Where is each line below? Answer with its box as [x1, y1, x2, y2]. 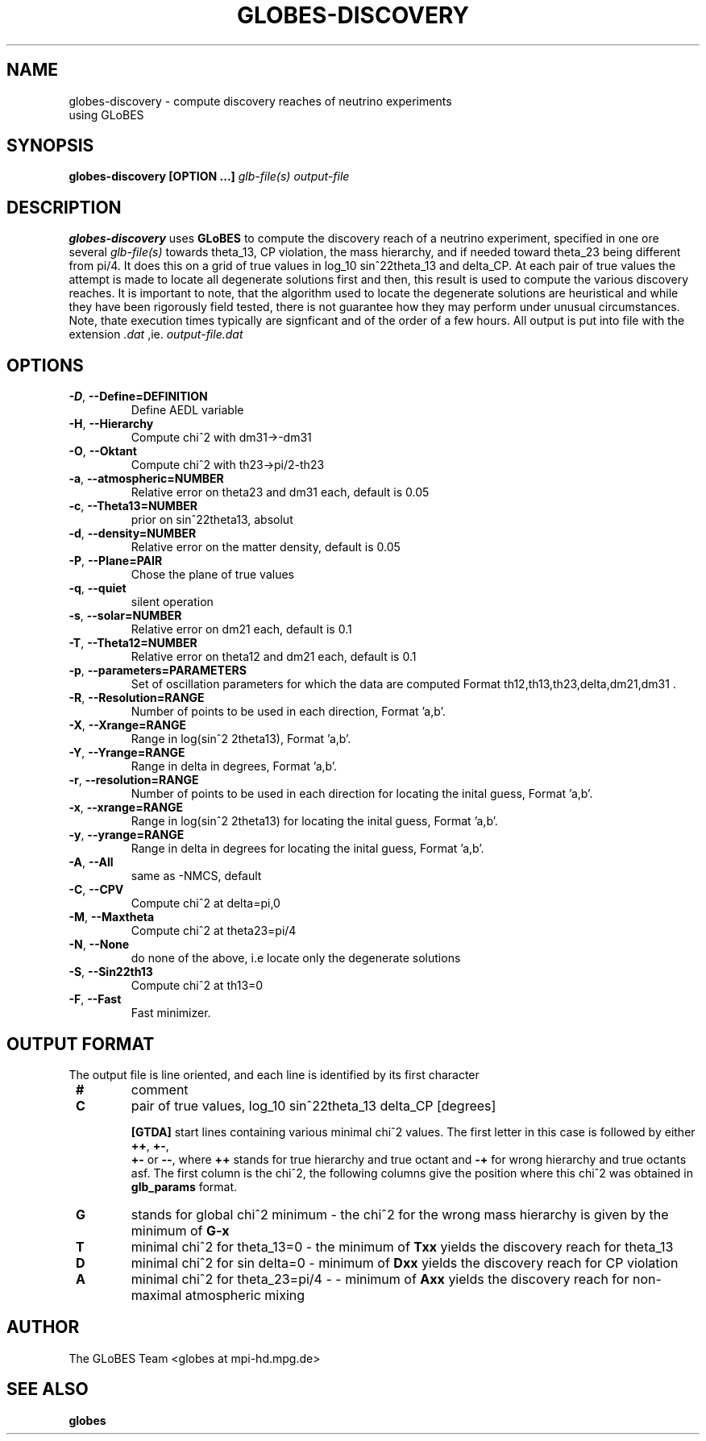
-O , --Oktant [69, 444, 137, 459]
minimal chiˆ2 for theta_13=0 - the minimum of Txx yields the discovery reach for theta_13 [131, 1238, 674, 1255]
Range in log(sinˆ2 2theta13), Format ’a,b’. [131, 732, 351, 746]
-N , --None [69, 937, 130, 952]
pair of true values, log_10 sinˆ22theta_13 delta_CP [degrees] [131, 1097, 496, 1114]
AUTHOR [6, 1317, 80, 1338]
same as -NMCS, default [131, 869, 262, 883]
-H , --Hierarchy [69, 417, 154, 431]
